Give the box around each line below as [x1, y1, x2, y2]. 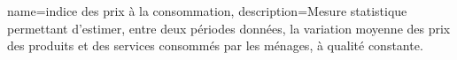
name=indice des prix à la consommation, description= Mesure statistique [7, 2, 407, 19]
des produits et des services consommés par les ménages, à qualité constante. [7, 36, 423, 55]
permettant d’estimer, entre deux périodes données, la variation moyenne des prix [7, 19, 451, 37]
